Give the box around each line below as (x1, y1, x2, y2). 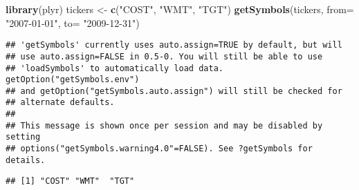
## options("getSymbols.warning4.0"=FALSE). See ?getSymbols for (6, 144, 313, 154)
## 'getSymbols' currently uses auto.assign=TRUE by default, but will (6, 40, 342, 50)
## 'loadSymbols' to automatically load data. (6, 63, 223, 73)
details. (6, 155, 46, 165)
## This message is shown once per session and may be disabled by (6, 120, 323, 131)
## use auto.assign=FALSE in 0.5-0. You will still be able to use (6, 51, 323, 61)
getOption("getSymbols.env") (6, 75, 140, 85)
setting (6, 132, 41, 142)
